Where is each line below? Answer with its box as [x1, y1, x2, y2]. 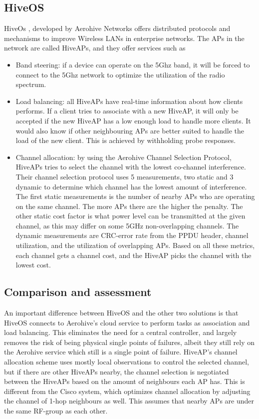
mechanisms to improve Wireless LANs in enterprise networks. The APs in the [4, 32, 245, 43]
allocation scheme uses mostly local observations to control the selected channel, [4, 356, 249, 367]
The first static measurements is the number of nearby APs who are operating [15, 191, 255, 201]
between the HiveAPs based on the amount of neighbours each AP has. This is [4, 376, 245, 386]
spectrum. [15, 79, 46, 89]
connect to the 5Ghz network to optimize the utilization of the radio [15, 69, 225, 79]
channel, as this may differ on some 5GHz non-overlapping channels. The [15, 220, 239, 230]
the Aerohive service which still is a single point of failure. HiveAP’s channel [4, 346, 238, 357]
